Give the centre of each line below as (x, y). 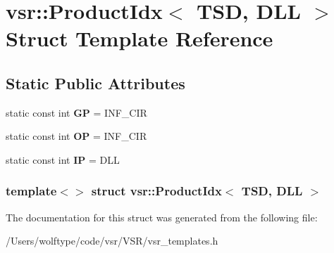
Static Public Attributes (95, 83)
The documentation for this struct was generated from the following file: (162, 217)
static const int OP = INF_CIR (76, 136)
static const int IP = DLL (63, 159)
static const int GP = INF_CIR (76, 112)
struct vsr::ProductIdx (156, 191)
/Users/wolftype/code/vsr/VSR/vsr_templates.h (112, 241)
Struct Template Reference (140, 38)
